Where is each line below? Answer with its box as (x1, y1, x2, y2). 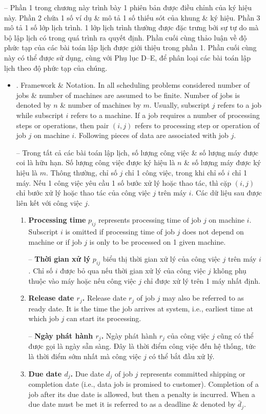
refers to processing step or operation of (134, 120, 260, 130)
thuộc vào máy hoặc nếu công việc (28, 275, 136, 286)
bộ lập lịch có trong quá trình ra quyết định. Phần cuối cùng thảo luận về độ (4, 32, 247, 43)
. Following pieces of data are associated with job (74, 130, 229, 141)
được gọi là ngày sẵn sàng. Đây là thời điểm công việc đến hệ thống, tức (28, 341, 256, 351)
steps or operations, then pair (16, 120, 109, 130)
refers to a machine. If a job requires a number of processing (70, 109, 260, 120)
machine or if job (28, 236, 82, 247)
